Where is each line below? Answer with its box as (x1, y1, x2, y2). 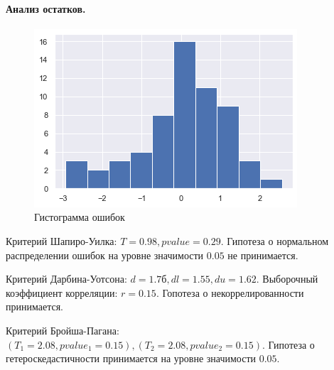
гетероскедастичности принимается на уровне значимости (6, 351, 257, 366)
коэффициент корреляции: (6, 285, 118, 300)
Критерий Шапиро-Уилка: (6, 233, 117, 248)
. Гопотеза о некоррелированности (156, 285, 304, 300)
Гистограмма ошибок (34, 210, 125, 224)
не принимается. (227, 247, 298, 262)
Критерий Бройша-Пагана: (6, 322, 119, 337)
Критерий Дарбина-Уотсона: (6, 271, 127, 286)
